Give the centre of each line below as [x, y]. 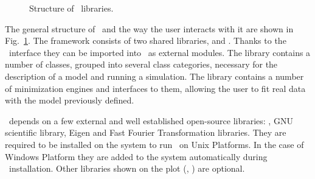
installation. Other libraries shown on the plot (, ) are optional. [127, 168]
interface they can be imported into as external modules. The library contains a [160, 52]
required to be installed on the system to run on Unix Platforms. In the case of [154, 144]
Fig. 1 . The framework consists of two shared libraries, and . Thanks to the [146, 40]
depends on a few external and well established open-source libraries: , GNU [151, 120]
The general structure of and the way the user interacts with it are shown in [149, 28]
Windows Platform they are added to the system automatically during [136, 156]
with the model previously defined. [70, 100]
